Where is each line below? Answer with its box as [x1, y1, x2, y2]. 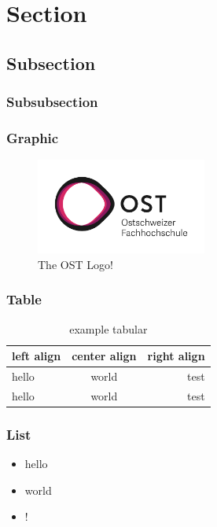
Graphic [6, 127, 59, 147]
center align [72, 348, 137, 364]
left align [12, 348, 61, 364]
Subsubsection [6, 92, 98, 112]
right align [147, 348, 205, 364]
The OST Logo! [38, 256, 113, 272]
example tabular [69, 320, 148, 337]
